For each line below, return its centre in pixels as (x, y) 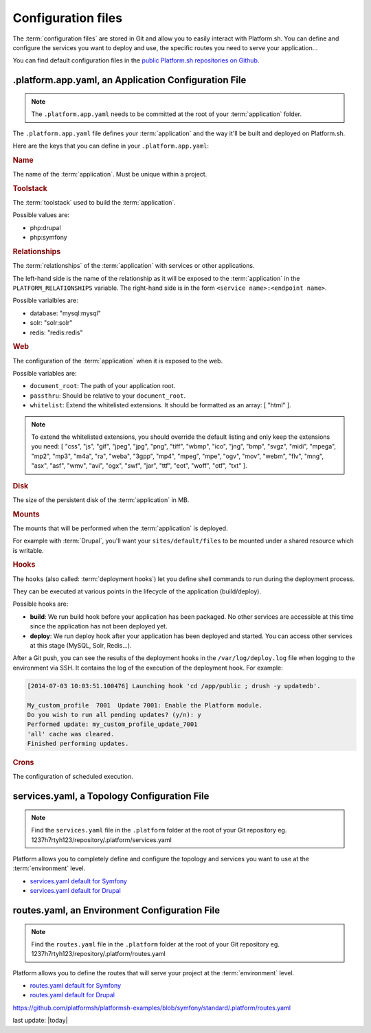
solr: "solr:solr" (51, 323)
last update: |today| (40, 1021)
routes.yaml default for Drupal (72, 995)
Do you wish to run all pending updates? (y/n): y (114, 715)
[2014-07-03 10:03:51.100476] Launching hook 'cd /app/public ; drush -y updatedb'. (174, 686)
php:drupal (45, 227)
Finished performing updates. (78, 744)
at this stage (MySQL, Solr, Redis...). (81, 645)
